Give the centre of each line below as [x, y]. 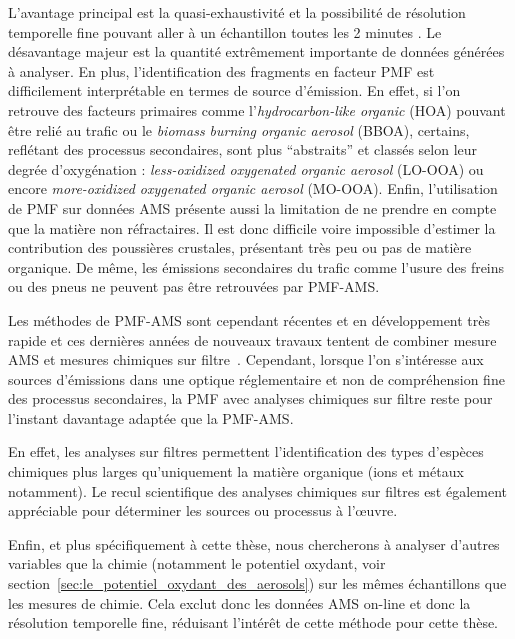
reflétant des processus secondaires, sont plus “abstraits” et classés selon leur [243, 149]
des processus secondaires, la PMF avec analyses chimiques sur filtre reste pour [250, 398]
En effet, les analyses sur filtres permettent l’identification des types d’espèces [246, 451]
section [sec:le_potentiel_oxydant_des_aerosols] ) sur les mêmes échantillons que [257, 583]
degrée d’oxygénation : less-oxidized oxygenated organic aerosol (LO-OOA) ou [246, 168]
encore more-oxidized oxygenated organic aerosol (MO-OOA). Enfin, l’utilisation [253, 188]
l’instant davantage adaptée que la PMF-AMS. [151, 417]
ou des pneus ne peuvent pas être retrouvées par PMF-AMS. [194, 286]
